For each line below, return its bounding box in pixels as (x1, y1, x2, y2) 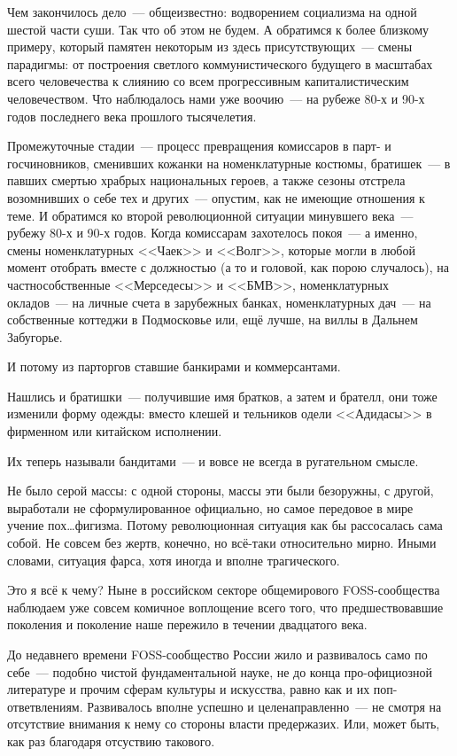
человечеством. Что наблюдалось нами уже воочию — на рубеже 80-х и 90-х (7, 89, 425, 107)
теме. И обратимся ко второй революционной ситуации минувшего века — (7, 206, 414, 224)
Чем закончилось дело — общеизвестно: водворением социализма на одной (7, 3, 417, 20)
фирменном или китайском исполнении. (7, 422, 222, 440)
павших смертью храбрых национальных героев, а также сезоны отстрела (7, 171, 406, 190)
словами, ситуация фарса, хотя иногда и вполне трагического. (7, 550, 340, 569)
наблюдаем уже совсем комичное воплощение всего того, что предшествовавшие (7, 597, 444, 616)
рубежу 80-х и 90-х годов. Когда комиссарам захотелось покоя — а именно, (7, 223, 418, 242)
